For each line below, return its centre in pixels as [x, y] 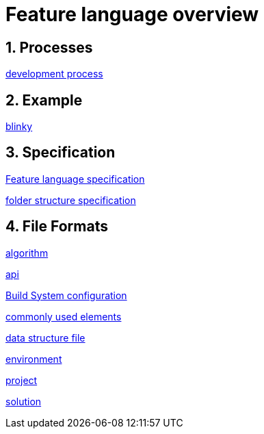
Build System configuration [66, 295]
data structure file [45, 337]
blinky [19, 127]
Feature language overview [132, 14]
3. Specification [61, 153]
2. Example [44, 100]
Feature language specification [75, 179]
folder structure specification [71, 200]
